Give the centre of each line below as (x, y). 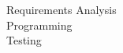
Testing (24, 40)
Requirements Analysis (61, 9)
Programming (39, 25)
